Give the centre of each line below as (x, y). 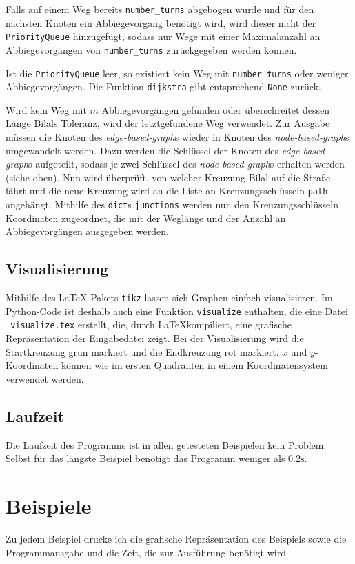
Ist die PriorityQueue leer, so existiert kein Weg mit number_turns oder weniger (177, 73)
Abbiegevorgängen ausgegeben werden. (87, 231)
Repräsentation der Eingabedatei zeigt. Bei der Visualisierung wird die (155, 338)
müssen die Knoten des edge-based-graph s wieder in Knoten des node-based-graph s (177, 137)
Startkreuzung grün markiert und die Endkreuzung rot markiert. (142, 351)
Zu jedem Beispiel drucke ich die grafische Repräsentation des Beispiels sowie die (176, 538)
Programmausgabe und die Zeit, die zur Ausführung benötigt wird (146, 552)
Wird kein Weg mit (46, 109)
